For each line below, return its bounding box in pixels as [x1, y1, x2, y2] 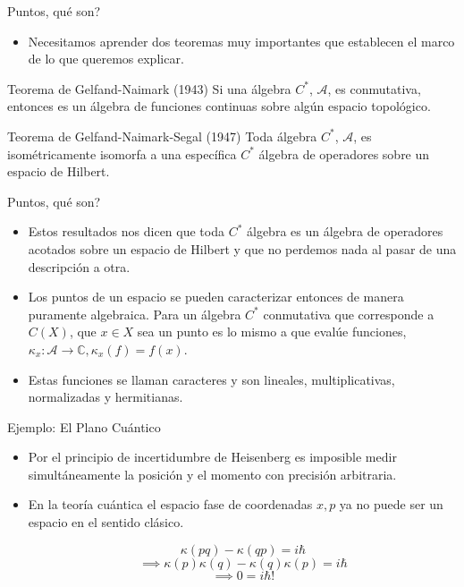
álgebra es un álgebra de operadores [247, 222, 443, 241]
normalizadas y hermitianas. [28, 387, 183, 406]
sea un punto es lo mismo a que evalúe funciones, [137, 322, 407, 341]
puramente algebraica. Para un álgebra [28, 304, 241, 323]
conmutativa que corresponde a [263, 304, 434, 323]
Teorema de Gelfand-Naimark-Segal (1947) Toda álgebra [7, 126, 317, 145]
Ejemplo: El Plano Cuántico [7, 417, 161, 436]
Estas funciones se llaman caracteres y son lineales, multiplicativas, [28, 370, 395, 388]
